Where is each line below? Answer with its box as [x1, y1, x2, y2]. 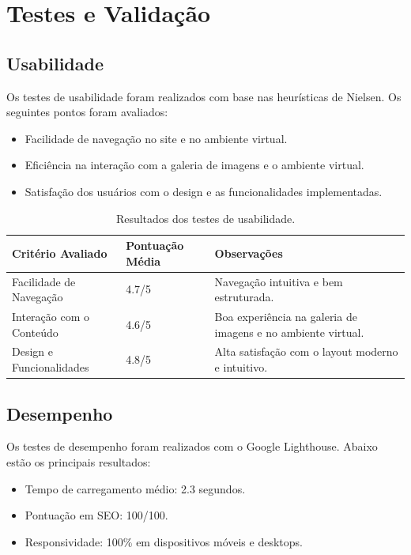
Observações [214, 244, 283, 261]
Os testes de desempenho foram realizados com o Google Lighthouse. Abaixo [6, 438, 378, 455]
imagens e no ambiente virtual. [214, 323, 364, 340]
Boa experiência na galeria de [214, 308, 357, 325]
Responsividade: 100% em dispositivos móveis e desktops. [25, 533, 303, 549]
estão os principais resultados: [6, 453, 151, 470]
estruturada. [214, 289, 274, 305]
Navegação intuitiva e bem [214, 273, 343, 289]
